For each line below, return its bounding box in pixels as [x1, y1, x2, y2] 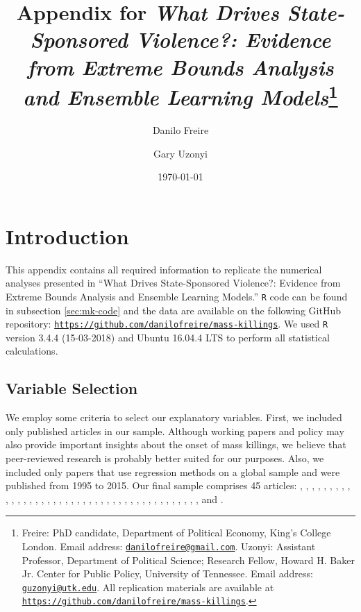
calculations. [6, 343, 58, 358]
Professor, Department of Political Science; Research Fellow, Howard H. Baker [22, 552, 355, 567]
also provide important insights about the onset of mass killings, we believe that [6, 437, 346, 452]
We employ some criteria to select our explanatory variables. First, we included [6, 410, 342, 425]
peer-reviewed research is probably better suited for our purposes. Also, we [6, 451, 324, 465]
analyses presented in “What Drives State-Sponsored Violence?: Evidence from [6, 275, 341, 290]
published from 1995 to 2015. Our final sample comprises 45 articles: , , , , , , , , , [6, 478, 351, 493]
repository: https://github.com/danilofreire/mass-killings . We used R [6, 316, 328, 331]
